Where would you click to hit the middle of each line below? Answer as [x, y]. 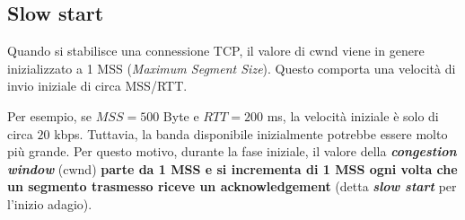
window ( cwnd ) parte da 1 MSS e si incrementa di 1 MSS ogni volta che [232, 168]
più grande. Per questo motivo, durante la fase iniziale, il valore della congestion [232, 151]
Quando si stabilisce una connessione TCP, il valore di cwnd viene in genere [216, 51]
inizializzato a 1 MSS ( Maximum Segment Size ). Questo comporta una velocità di [232, 68]
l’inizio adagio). [50, 203]
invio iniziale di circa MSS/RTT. [97, 86]
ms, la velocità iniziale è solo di [353, 115]
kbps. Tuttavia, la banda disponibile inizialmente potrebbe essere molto [251, 133]
